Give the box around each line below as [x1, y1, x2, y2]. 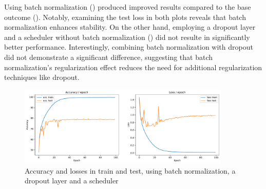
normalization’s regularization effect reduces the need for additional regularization [4, 61, 262, 72]
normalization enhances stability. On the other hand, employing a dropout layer [4, 22, 256, 32]
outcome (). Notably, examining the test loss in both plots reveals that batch [4, 11, 246, 22]
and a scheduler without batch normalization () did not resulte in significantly [4, 31, 250, 42]
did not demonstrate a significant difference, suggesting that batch [4, 51, 213, 62]
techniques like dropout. [4, 72, 80, 82]
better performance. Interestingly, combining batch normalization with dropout [4, 41, 253, 52]
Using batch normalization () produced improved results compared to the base [4, 2, 251, 12]
